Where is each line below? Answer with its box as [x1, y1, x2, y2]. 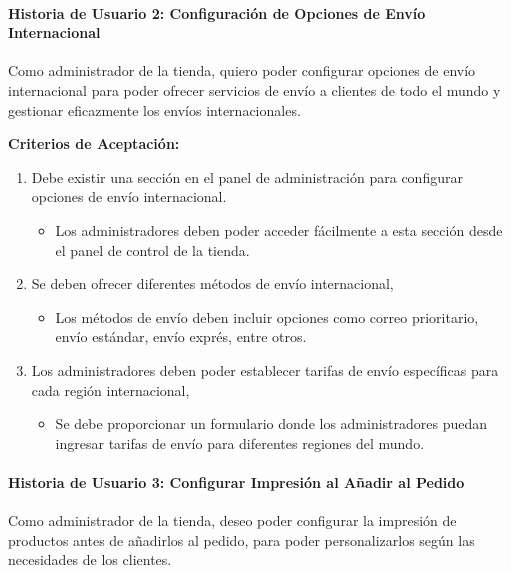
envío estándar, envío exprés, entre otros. [55, 326, 307, 347]
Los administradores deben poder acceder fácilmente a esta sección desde [55, 219, 503, 240]
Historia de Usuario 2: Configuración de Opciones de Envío [8, 2, 426, 23]
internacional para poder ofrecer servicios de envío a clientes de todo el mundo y [8, 79, 501, 100]
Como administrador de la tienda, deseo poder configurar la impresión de [8, 510, 457, 531]
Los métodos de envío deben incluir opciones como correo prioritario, [55, 306, 479, 327]
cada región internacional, [31, 379, 190, 400]
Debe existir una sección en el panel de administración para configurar [31, 166, 463, 187]
